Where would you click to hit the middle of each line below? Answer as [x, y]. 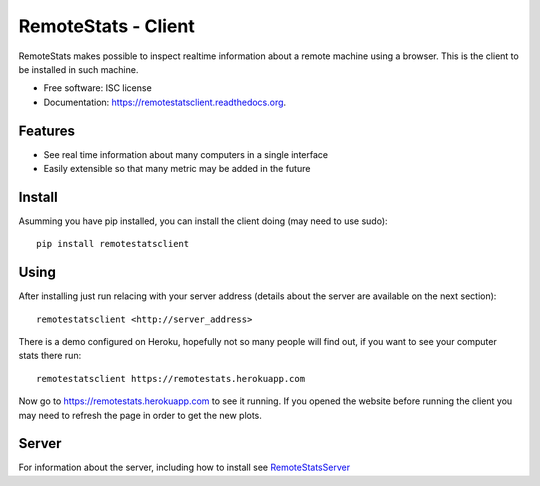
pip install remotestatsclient [113, 244]
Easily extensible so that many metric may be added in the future [177, 169]
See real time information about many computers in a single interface [186, 154]
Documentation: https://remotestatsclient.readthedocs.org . [165, 102]
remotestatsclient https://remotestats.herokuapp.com [170, 378]
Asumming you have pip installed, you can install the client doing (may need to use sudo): [203, 221]
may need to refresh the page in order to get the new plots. [140, 415]
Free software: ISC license [97, 88]
